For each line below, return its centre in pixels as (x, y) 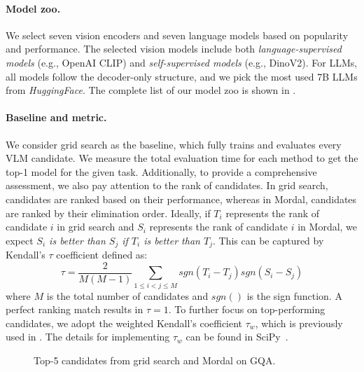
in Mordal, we (328, 227)
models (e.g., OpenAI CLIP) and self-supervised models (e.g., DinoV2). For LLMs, (182, 62)
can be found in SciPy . (237, 337)
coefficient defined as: (102, 255)
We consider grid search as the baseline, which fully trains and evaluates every (174, 144)
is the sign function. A (294, 295)
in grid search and (96, 227)
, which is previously (299, 323)
